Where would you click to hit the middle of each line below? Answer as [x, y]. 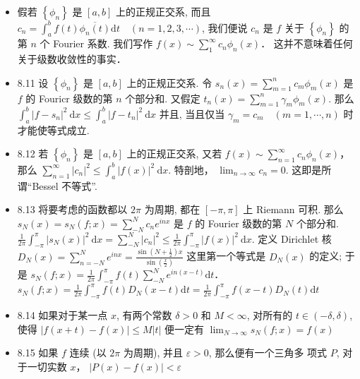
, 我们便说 [225, 27]
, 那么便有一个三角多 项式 [268, 353]
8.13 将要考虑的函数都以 [72, 209]
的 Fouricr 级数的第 [69, 98]
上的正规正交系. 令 [169, 82]
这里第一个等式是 [226, 256]
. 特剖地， [191, 169]
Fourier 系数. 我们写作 [103, 43]
